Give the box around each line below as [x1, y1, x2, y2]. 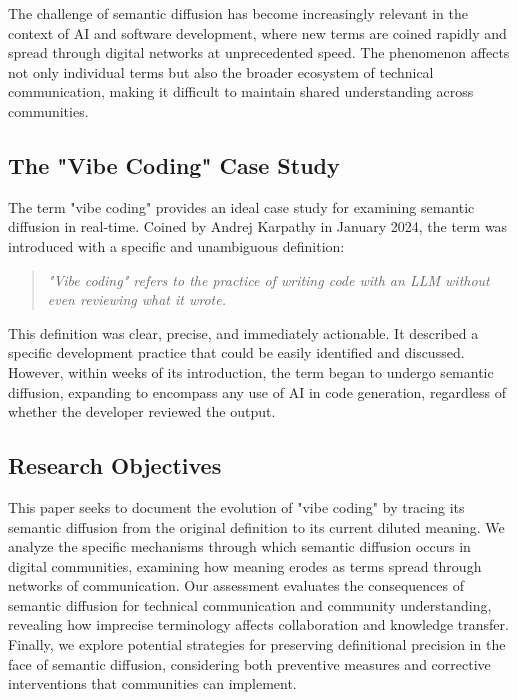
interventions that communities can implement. [8, 673, 297, 694]
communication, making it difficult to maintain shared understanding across [8, 81, 474, 102]
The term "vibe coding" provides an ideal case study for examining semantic [8, 196, 475, 217]
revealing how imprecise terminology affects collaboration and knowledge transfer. [8, 614, 509, 635]
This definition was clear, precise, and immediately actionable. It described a [8, 322, 479, 343]
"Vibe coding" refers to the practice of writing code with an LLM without [47, 269, 490, 290]
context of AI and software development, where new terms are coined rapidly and [8, 22, 507, 43]
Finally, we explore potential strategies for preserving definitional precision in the [8, 634, 506, 655]
